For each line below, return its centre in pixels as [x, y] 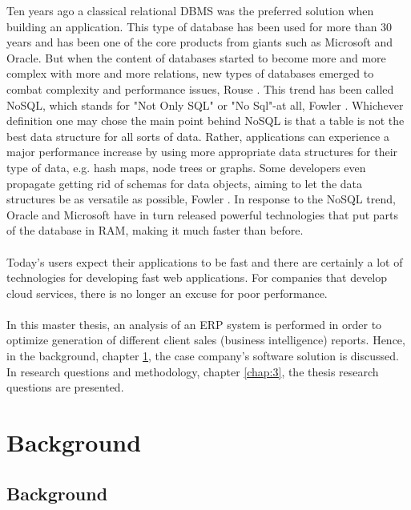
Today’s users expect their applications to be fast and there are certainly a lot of [205, 261]
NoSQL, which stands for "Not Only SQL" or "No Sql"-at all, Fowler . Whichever [205, 104]
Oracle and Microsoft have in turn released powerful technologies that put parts [203, 214]
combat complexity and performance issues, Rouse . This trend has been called [200, 88]
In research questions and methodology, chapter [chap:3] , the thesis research [193, 371]
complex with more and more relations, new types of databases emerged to [190, 73]
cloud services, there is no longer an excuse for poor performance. [167, 293]
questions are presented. [65, 387]
